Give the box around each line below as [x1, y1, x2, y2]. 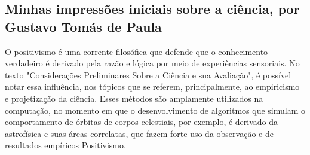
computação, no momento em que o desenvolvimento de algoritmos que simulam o [5, 104, 306, 116]
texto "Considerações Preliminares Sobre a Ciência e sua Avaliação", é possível [5, 68, 291, 81]
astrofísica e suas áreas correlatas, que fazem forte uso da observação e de [5, 127, 274, 139]
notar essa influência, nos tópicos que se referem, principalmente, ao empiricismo [5, 80, 300, 93]
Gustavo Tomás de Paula [5, 17, 162, 35]
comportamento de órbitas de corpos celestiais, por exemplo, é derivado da [5, 116, 278, 128]
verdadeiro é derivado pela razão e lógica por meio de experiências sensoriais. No [5, 57, 300, 69]
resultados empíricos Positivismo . [5, 139, 126, 151]
